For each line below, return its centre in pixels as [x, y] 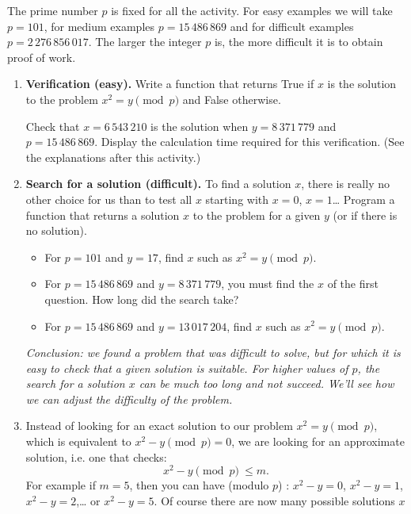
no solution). [56, 230]
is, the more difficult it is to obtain [299, 42]
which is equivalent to [78, 441]
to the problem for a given [257, 215]
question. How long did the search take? [142, 299]
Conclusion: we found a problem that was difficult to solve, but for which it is [213, 353]
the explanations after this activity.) [113, 157]
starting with [237, 199]
